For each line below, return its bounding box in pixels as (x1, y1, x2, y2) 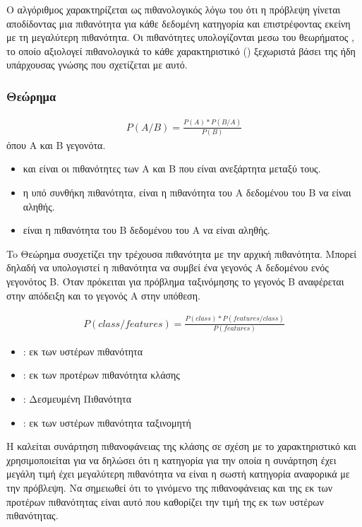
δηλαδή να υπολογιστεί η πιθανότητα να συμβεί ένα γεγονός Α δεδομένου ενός (6, 260, 329, 275)
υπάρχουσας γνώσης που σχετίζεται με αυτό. (6, 57, 188, 72)
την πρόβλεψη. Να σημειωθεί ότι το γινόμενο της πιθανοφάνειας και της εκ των (6, 480, 333, 495)
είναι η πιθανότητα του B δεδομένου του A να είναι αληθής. (23, 223, 270, 237)
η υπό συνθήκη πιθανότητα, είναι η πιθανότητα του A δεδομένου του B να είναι (23, 185, 351, 200)
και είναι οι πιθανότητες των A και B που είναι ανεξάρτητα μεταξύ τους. (23, 161, 321, 176)
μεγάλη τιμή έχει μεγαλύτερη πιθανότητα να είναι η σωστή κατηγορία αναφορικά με (6, 466, 350, 481)
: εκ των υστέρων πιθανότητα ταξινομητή (23, 415, 191, 430)
